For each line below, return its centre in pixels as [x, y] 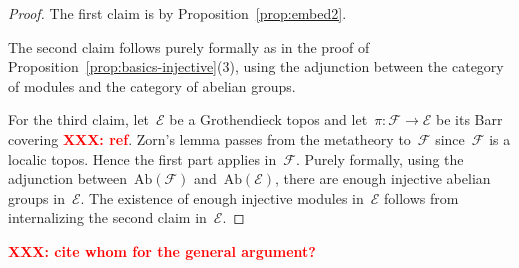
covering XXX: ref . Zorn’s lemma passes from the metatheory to [209, 138]
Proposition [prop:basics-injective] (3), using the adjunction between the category [256, 66]
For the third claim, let [79, 119]
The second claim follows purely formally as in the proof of [189, 46]
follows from [421, 197]
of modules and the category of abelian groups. [152, 85]
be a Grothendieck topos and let [268, 119]
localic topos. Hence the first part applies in [142, 158]
